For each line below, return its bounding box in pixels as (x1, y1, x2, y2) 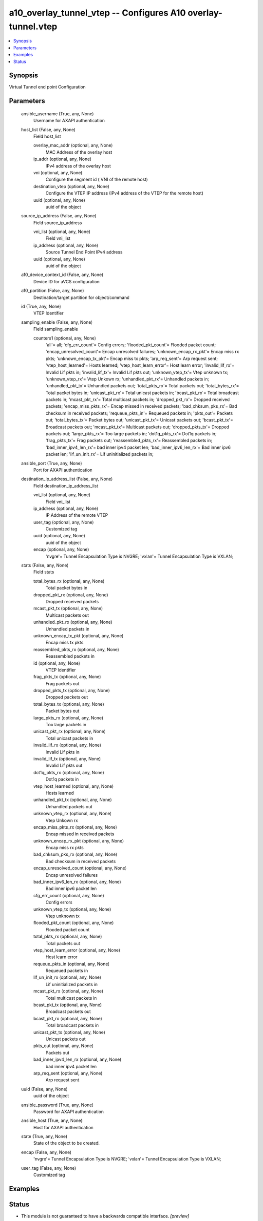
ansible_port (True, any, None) (21, 460, 82, 466)
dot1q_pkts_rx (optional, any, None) (33, 769, 104, 775)
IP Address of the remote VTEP (45, 512, 108, 518)
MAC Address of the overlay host (45, 149, 113, 155)
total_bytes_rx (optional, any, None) (33, 578, 105, 584)
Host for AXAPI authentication (33, 1124, 94, 1130)
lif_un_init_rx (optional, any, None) (33, 974, 102, 980)
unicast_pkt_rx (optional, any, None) (33, 728, 106, 735)
